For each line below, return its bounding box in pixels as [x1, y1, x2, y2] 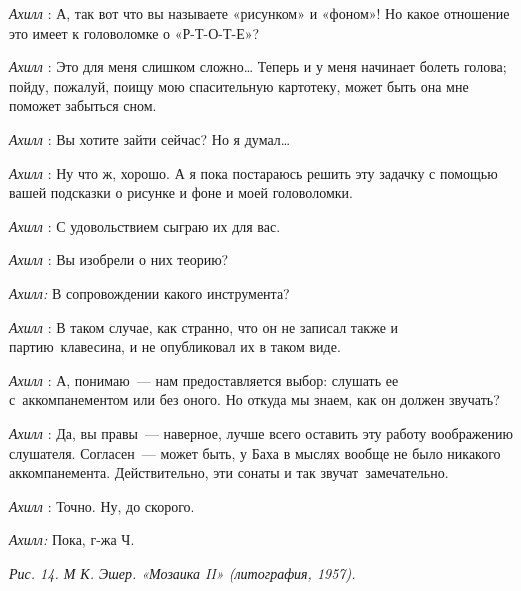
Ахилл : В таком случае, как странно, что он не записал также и [9, 316, 399, 337]
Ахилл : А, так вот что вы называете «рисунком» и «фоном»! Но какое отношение [9, 3, 510, 23]
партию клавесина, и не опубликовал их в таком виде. [9, 336, 341, 357]
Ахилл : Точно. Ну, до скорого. [9, 495, 195, 516]
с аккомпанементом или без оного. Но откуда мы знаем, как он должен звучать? [9, 389, 500, 410]
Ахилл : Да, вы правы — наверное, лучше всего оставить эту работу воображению [9, 422, 514, 443]
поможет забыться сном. [9, 95, 157, 116]
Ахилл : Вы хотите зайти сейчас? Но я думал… [9, 128, 291, 149]
